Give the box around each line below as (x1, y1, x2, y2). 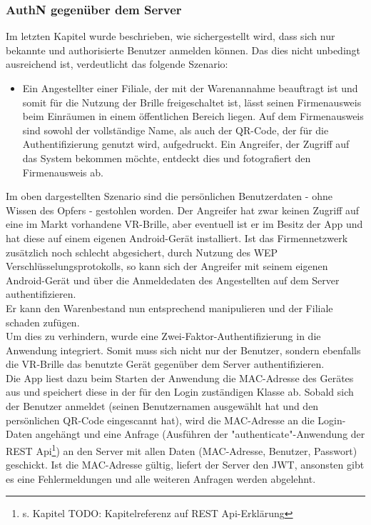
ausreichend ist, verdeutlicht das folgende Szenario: (6, 56, 228, 71)
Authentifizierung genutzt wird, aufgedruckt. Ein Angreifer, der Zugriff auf (22, 136, 350, 151)
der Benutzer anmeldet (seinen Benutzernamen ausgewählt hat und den (6, 399, 319, 414)
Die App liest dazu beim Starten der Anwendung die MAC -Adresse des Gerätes (6, 370, 354, 385)
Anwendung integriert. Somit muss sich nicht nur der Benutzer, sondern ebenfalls (6, 342, 361, 357)
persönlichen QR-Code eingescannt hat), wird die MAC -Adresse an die (6, 412, 315, 427)
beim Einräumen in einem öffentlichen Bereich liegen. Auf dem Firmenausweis (22, 109, 364, 124)
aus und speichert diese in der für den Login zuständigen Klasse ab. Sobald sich (6, 384, 354, 399)
